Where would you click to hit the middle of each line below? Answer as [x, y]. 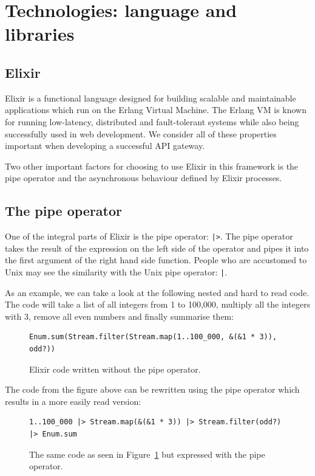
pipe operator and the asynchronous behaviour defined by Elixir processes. [144, 178]
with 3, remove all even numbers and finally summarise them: [120, 316]
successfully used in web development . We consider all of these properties [141, 133]
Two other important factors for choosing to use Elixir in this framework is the [152, 166]
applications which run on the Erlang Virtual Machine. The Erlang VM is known [156, 110]
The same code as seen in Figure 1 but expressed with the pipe [147, 454]
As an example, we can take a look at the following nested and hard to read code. [157, 292]
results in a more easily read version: [73, 401]
